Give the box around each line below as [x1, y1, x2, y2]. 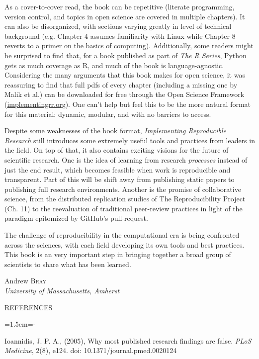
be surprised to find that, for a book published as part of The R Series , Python [4, 50, 247, 60]
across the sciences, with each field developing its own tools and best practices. [4, 239, 245, 250]
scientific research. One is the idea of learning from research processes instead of [4, 154, 248, 165]
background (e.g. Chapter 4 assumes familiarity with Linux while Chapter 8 [4, 30, 236, 41]
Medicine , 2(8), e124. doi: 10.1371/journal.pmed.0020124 [4, 345, 177, 356]
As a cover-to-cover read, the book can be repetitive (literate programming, [4, 1, 235, 11]
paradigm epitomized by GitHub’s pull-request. [4, 213, 148, 223]
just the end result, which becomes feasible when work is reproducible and [4, 164, 231, 175]
